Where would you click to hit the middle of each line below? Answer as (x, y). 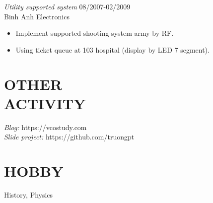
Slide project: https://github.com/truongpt (69, 137)
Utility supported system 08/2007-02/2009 (67, 6)
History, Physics (29, 195)
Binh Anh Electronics (37, 16)
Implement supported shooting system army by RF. (95, 33)
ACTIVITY (45, 103)
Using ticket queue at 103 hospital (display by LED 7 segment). (112, 49)
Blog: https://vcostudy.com (45, 127)
